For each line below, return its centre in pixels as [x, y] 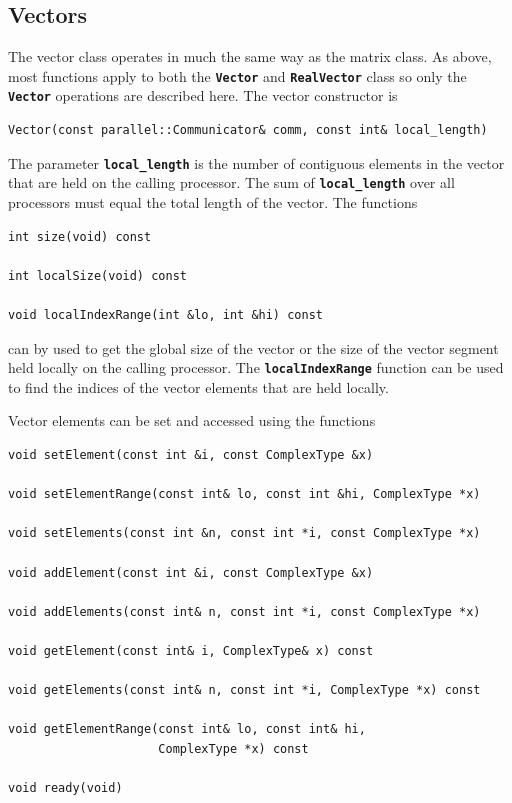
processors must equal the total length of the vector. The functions [213, 202]
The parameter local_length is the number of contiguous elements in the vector [256, 162]
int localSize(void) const [97, 275]
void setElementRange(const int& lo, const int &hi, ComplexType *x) [244, 494]
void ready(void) [65, 788]
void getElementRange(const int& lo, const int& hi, [187, 729]
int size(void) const [80, 236]
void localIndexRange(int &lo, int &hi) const [165, 314]
